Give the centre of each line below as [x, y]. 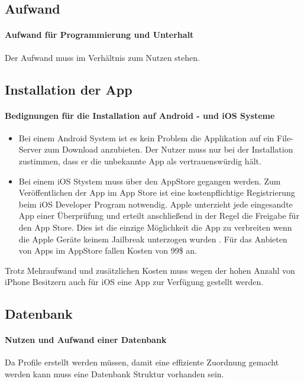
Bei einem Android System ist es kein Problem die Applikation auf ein [146, 137]
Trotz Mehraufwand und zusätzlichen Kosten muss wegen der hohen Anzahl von [150, 270]
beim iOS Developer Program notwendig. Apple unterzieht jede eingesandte [156, 204]
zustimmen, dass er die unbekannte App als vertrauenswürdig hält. [140, 161]
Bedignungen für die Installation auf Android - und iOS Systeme [140, 115]
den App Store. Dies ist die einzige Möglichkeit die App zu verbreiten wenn [155, 227]
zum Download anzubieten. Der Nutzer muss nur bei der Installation [169, 149]
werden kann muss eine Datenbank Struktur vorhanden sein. [114, 374]
